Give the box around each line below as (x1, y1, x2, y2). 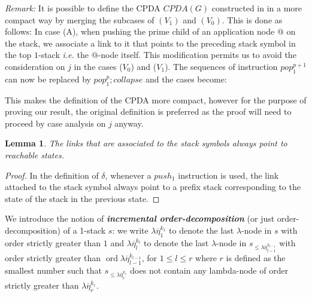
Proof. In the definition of (5, 169, 99, 181)
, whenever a (105, 169, 152, 181)
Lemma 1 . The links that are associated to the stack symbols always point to (5, 137, 287, 149)
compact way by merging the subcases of (5, 13, 155, 26)
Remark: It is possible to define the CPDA (5, 2, 160, 14)
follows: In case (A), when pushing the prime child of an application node (5, 25, 275, 38)
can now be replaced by (5, 72, 91, 85)
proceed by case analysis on (5, 117, 106, 129)
